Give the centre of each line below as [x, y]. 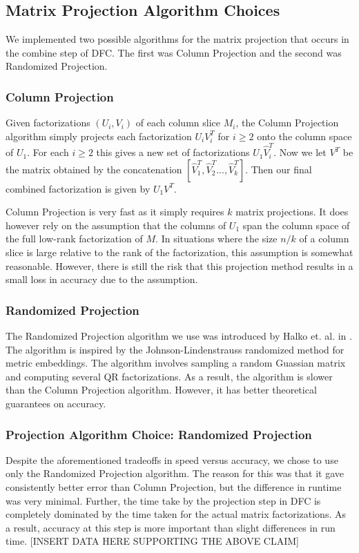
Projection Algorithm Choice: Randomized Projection [159, 434]
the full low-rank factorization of [74, 239]
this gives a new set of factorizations [173, 152]
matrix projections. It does [292, 212]
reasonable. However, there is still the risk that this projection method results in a [179, 265]
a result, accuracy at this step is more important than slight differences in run [171, 527]
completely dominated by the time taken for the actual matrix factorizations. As [176, 514]
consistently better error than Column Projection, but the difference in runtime [174, 487]
